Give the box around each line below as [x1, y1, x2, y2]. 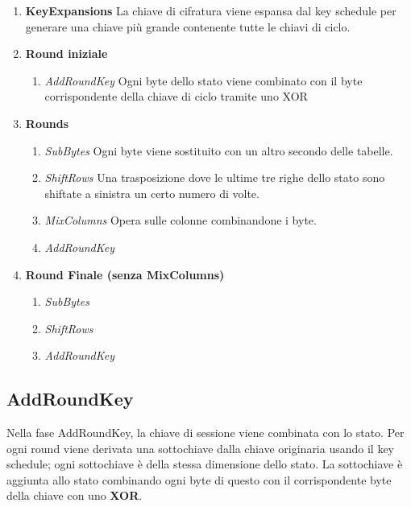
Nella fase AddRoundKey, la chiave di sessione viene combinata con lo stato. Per [6, 424, 405, 441]
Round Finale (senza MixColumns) [25, 266, 225, 282]
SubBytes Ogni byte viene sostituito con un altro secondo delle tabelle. [44, 142, 393, 159]
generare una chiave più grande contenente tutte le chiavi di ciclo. [25, 18, 351, 35]
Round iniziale [25, 45, 108, 62]
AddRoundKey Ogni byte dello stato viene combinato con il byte [44, 72, 363, 89]
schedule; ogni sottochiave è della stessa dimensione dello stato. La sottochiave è [6, 455, 403, 472]
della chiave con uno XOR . [6, 487, 143, 504]
